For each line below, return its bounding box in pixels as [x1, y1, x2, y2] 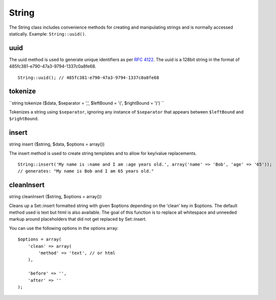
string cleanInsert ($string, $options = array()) [9, 194, 102, 200]
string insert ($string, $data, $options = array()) [9, 141, 105, 147]
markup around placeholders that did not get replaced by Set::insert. [9, 216, 147, 222]
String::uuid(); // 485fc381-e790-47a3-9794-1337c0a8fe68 [18, 75, 159, 80]
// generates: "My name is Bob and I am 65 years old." [18, 169, 154, 174]
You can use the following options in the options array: [9, 225, 119, 231]
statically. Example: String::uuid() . [9, 31, 86, 37]
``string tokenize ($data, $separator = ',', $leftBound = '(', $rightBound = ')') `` [9, 100, 164, 106]
